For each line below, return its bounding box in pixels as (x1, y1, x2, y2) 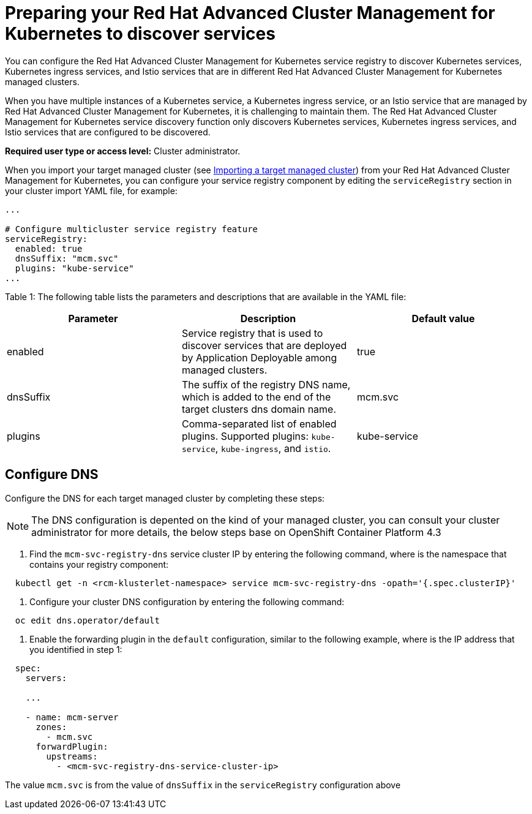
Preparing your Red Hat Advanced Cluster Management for (5, 2, 495, 23)
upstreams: (46, 751, 98, 761)
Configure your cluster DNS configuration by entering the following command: (29, 596, 345, 607)
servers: (25, 673, 67, 683)
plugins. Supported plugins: (181, 429, 309, 442)
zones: (36, 722, 67, 732)
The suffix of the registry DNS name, (181, 378, 351, 391)
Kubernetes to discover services (5, 23, 275, 44)
